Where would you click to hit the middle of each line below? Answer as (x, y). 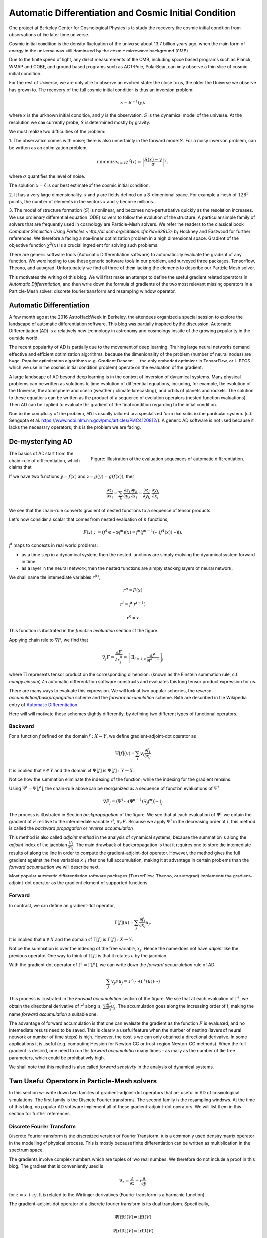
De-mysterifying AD (41, 441)
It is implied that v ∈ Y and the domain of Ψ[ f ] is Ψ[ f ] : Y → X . (72, 771)
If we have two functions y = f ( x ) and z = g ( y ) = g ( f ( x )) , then (72, 476)
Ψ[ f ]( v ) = (125, 753)
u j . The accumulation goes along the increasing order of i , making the (182, 1006)
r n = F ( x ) (133, 590)
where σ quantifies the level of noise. (47, 176)
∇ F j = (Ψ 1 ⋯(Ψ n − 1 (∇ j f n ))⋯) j (133, 802)
